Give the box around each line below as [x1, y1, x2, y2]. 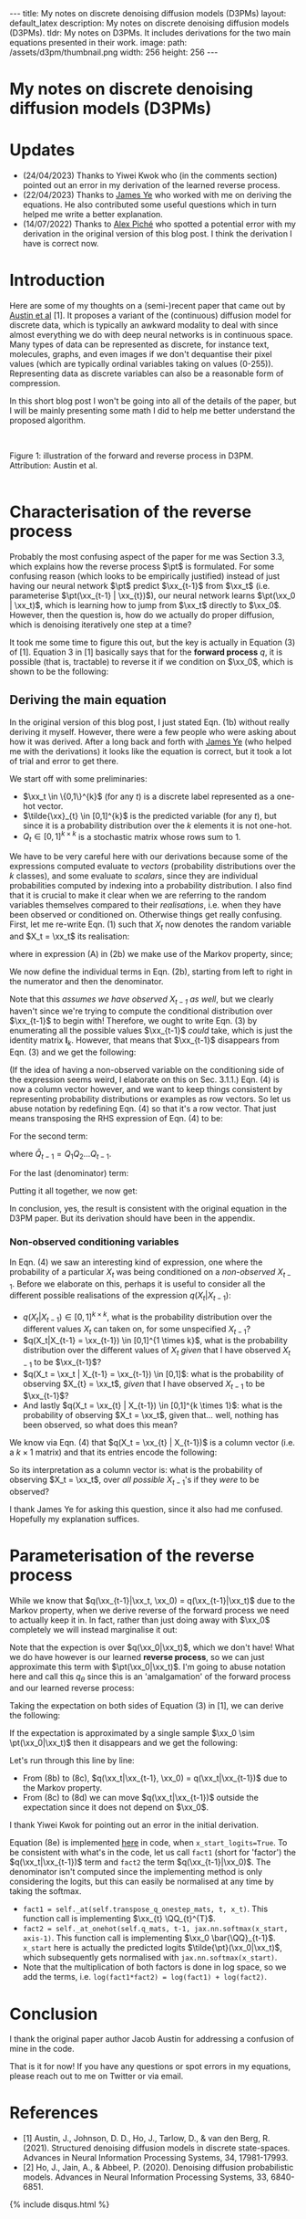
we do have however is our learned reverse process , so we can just [9, 1651, 265, 1662]
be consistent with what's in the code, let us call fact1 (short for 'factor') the [9, 1847, 296, 1858]
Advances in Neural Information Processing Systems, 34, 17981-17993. [22, 2152, 289, 2163]
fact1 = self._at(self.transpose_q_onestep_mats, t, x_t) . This [22, 1903, 269, 1915]
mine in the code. [9, 2044, 75, 2055]
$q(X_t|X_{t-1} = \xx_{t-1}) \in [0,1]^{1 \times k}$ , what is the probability [22, 1335, 289, 1346]
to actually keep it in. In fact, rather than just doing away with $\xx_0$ [9, 1614, 270, 1625]
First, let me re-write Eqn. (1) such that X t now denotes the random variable [9, 919, 291, 932]
